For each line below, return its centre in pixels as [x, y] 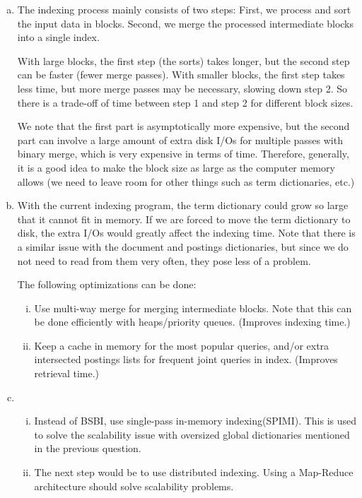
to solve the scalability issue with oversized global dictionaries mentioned [192, 434]
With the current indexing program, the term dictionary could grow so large [183, 205]
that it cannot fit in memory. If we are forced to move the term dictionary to [184, 219]
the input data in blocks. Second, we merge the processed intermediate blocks [186, 23]
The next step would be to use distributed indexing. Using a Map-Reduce [194, 472]
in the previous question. [88, 448]
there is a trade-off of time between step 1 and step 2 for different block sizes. [185, 102]
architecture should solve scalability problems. [134, 486]
